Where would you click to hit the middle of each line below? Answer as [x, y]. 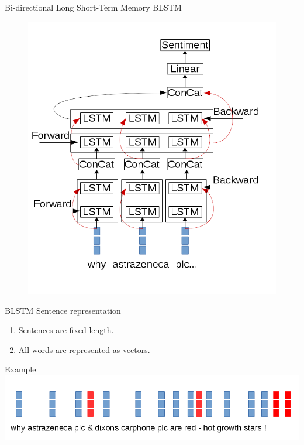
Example [20, 369]
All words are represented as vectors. [84, 349]
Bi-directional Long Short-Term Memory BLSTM [93, 7]
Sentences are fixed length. [66, 330]
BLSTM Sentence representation [63, 310]
